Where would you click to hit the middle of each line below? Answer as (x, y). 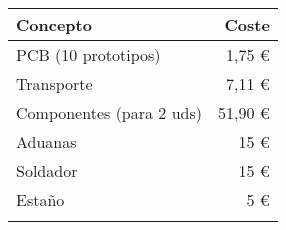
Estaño (40, 199)
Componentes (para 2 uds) (109, 112)
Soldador (47, 170)
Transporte (54, 83)
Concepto (54, 24)
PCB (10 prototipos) (88, 54)
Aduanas (46, 141)
